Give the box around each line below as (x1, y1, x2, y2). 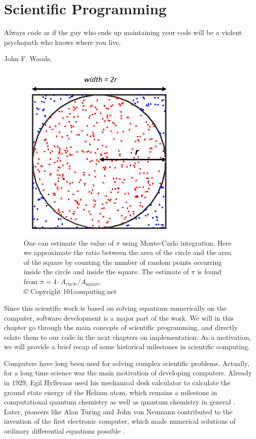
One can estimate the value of (24, 237, 114, 248)
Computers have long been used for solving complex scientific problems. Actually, (4, 358, 250, 368)
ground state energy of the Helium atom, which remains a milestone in (4, 387, 217, 397)
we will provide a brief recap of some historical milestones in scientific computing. (4, 341, 250, 352)
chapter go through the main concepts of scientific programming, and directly (4, 322, 238, 332)
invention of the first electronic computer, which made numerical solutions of (4, 416, 236, 426)
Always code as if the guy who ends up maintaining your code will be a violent (4, 27, 242, 37)
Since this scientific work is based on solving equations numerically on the (4, 302, 227, 313)
